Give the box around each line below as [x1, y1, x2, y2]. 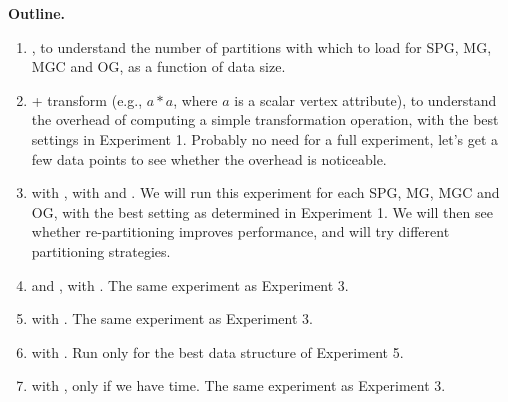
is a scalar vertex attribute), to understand [234, 89, 497, 110]
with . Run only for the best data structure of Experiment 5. [31, 341, 404, 362]
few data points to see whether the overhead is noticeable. [31, 148, 387, 169]
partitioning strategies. [31, 240, 171, 261]
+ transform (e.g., [31, 89, 143, 110]
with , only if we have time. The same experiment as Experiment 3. [31, 375, 446, 396]
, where [173, 89, 218, 110]
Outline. [8, 3, 66, 23]
